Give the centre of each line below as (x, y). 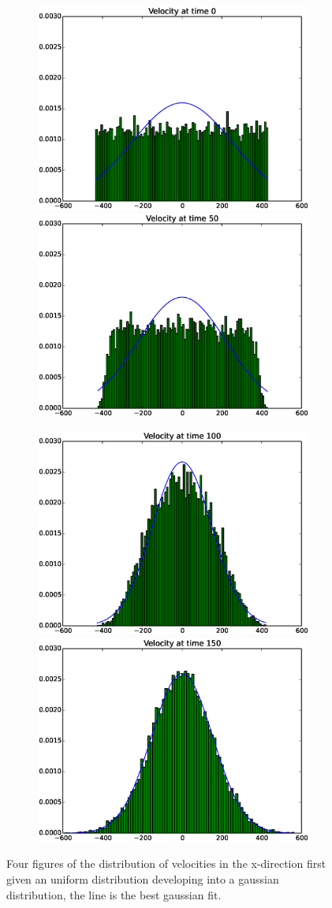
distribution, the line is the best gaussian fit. (114, 894)
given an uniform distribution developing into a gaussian (143, 878)
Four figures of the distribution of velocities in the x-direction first (166, 863)
